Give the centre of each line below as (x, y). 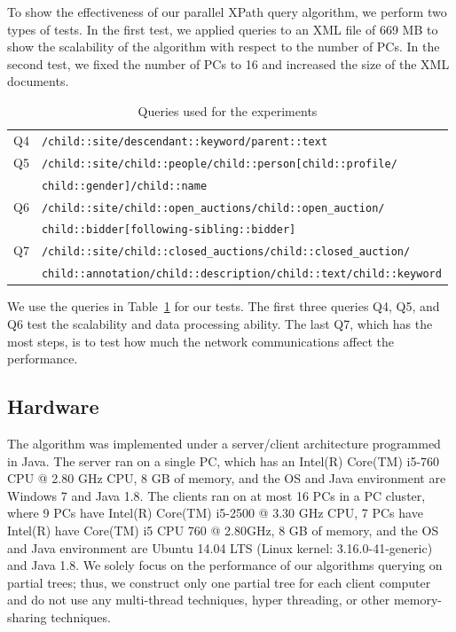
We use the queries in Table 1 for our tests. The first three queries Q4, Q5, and (224, 306)
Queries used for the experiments (228, 110)
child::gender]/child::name (124, 186)
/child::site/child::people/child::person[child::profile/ (219, 164)
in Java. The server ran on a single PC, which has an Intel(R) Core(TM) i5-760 (224, 460)
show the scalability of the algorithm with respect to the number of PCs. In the (224, 47)
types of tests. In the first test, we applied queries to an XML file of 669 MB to (223, 29)
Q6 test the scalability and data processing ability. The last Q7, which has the (220, 324)
